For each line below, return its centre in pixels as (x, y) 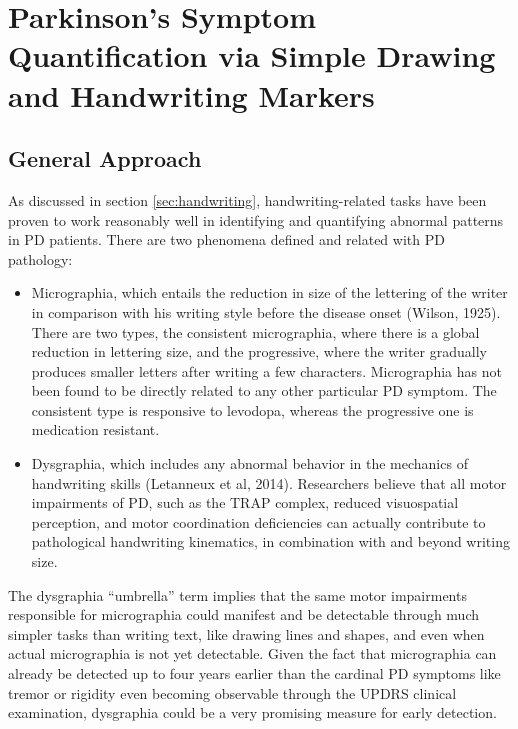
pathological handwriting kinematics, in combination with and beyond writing (270, 541)
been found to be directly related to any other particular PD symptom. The (264, 390)
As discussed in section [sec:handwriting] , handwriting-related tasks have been (247, 199)
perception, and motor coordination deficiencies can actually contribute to (258, 521)
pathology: (40, 258)
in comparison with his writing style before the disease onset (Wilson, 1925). (266, 311)
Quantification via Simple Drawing (252, 55)
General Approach (105, 158)
